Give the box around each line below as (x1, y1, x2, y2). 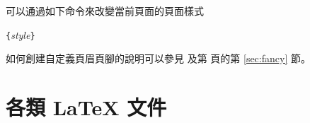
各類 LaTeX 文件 (6, 93, 167, 122)
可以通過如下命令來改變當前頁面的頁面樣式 (6, 4, 204, 18)
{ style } (6, 27, 35, 42)
